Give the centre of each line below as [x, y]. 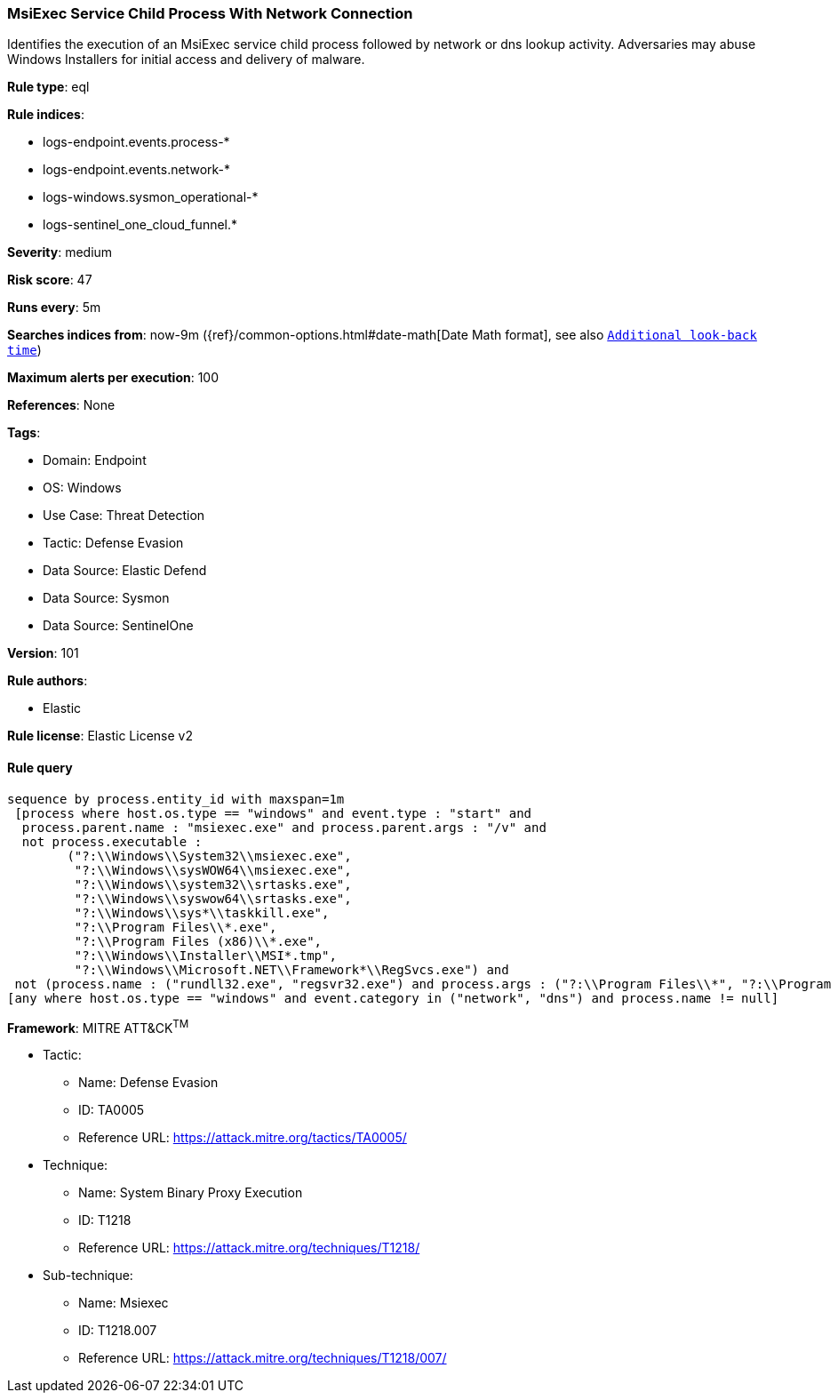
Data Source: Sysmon [106, 598]
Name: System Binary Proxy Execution [191, 1193]
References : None [61, 405]
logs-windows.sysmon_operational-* [151, 197]
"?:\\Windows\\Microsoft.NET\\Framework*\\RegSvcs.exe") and [291, 969]
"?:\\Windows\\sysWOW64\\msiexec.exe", [213, 870]
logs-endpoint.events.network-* [137, 170]
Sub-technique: [88, 1276]
